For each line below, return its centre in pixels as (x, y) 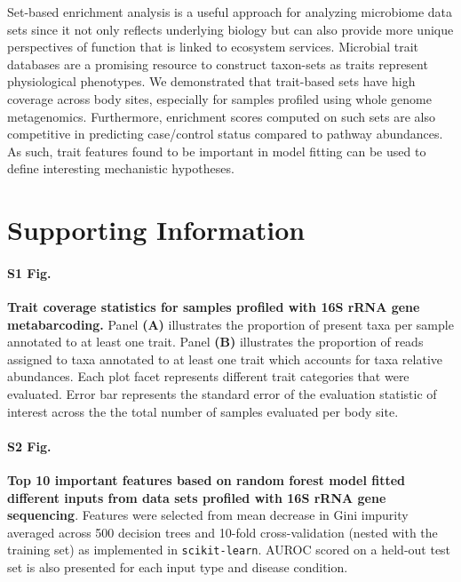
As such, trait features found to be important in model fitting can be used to (217, 151)
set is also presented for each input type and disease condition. (178, 567)
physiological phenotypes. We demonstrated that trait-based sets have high (211, 81)
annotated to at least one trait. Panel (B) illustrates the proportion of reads (215, 342)
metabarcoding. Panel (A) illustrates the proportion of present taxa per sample (230, 324)
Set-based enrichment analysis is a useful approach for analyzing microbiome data (230, 12)
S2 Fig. (29, 446)
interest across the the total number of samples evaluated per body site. (203, 411)
